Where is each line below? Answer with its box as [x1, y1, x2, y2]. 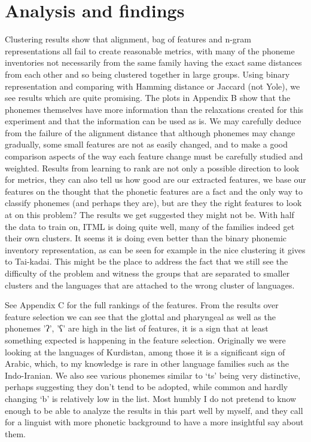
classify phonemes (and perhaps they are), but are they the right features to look [5, 197, 302, 209]
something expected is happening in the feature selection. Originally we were [5, 333, 286, 346]
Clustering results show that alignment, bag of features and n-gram [5, 33, 251, 45]
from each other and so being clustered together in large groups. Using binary [5, 67, 290, 80]
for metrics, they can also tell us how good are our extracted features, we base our [5, 173, 306, 186]
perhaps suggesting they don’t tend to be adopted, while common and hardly [5, 380, 288, 393]
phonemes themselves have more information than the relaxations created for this [5, 103, 304, 115]
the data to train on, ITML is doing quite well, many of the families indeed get [5, 220, 295, 232]
